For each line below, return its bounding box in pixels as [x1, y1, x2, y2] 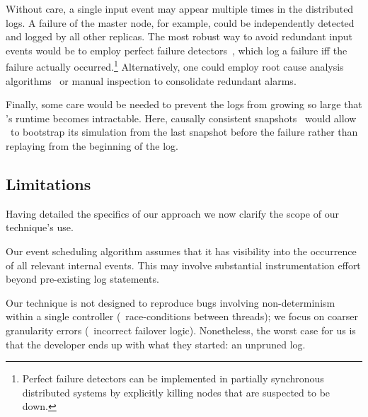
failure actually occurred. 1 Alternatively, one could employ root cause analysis [6, 57, 344, 74]
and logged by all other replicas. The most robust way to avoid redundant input [6, 29, 353, 44]
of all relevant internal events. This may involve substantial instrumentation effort [6, 257, 361, 272]
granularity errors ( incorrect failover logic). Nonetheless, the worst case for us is [6, 322, 356, 337]
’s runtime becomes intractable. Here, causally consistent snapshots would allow [6, 110, 357, 125]
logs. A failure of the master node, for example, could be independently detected [6, 15, 355, 30]
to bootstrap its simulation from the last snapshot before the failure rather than [10, 124, 358, 139]
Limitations [6, 172, 91, 194]
